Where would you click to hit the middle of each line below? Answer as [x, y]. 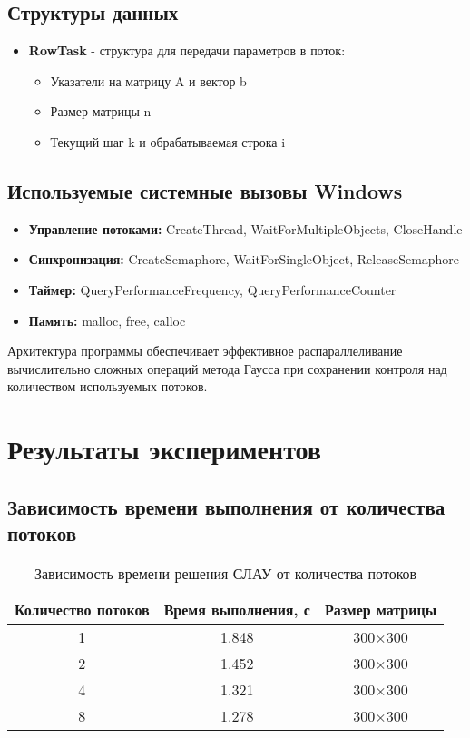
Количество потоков [82, 609]
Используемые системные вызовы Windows [205, 190]
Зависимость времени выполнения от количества [226, 506]
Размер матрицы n [101, 111]
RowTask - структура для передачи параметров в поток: [187, 50]
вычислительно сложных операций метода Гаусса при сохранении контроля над [227, 368]
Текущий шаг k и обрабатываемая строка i [168, 141]
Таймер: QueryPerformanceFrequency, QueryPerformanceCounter [212, 289]
